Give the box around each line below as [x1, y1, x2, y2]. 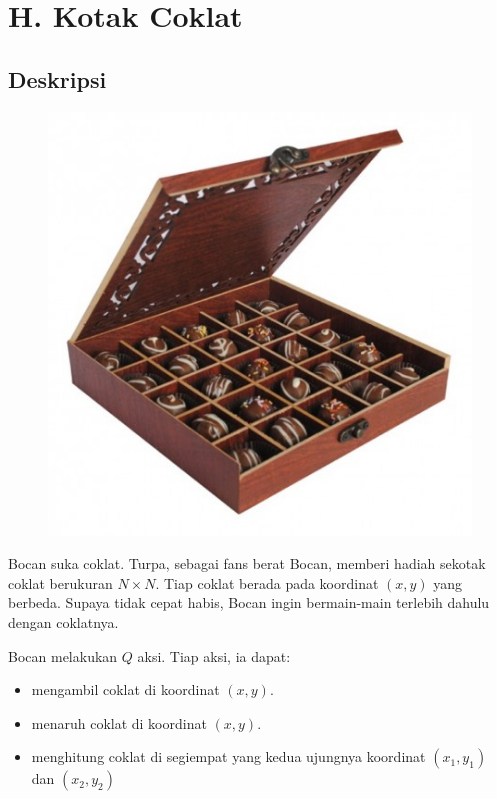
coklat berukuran [8, 572, 113, 593]
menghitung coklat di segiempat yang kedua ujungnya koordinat [31, 746, 426, 767]
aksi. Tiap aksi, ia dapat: [137, 645, 291, 666]
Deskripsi [8, 63, 107, 94]
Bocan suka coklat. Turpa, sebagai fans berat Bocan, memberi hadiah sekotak [8, 553, 486, 574]
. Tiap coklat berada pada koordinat [155, 572, 379, 593]
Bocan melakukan [8, 645, 118, 666]
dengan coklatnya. [8, 611, 119, 632]
